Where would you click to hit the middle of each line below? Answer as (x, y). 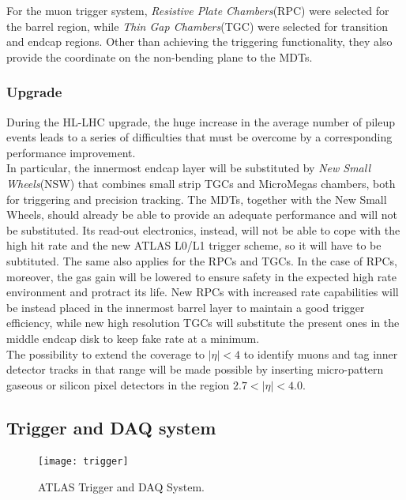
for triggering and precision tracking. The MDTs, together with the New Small (197, 199)
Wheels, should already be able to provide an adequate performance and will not (202, 214)
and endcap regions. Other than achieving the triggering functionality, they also (199, 41)
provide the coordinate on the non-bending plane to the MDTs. (160, 56)
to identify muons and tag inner (321, 353)
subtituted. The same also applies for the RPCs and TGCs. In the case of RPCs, (202, 260)
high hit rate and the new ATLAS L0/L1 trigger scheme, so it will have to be (194, 245)
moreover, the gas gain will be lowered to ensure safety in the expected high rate (201, 276)
